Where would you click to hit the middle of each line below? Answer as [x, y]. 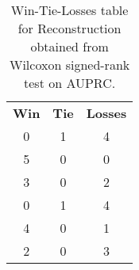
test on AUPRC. [70, 83]
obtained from [69, 46]
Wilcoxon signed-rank [69, 65]
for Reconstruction [69, 28]
